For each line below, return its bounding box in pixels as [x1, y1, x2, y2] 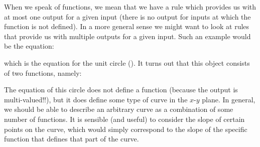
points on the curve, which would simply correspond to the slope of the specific [4, 123, 247, 134]
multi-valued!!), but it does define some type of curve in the [4, 94, 188, 104]
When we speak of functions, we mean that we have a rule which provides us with [4, 2, 256, 12]
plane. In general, [202, 94, 255, 104]
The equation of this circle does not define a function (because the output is [4, 84, 238, 95]
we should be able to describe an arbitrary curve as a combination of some [4, 104, 233, 114]
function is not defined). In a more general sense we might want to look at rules [4, 21, 249, 32]
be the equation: [4, 41, 54, 51]
